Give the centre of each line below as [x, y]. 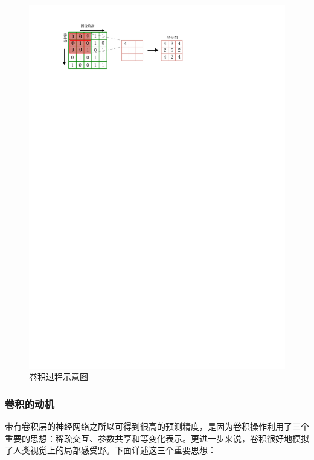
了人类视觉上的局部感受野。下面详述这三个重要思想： [111, 450]
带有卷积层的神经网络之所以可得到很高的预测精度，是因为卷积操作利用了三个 [157, 426]
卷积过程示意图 [59, 377]
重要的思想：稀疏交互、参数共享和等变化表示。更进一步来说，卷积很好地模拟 [157, 438]
